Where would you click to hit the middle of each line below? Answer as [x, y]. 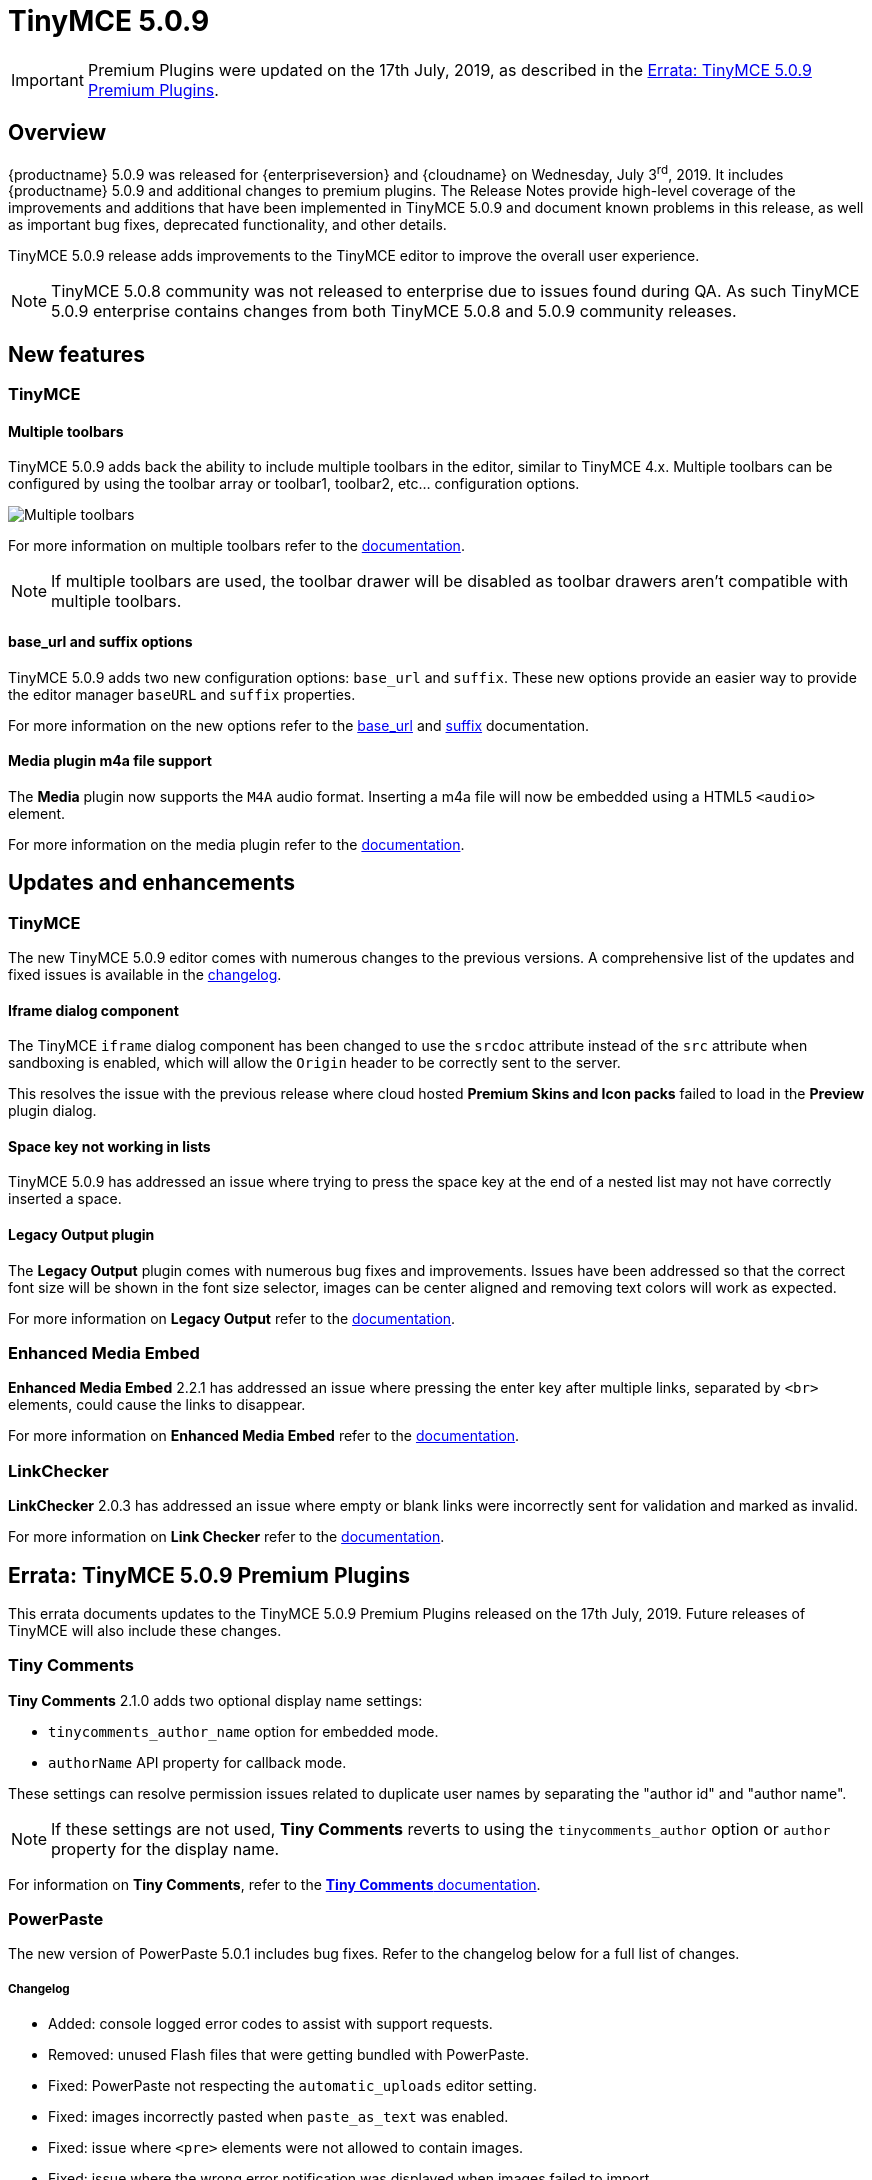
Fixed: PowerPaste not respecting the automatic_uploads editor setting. [292, 2086]
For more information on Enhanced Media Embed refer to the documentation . [264, 1436]
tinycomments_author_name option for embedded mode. [243, 1731]
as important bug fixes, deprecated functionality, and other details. [227, 225]
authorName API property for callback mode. [197, 1762]
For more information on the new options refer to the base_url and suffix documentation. [299, 725]
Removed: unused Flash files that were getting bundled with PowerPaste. [289, 2055]
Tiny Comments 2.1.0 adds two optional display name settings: [215, 1700]
